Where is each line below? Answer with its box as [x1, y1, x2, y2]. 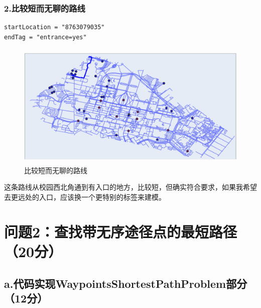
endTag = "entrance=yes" [4, 33, 87, 41]
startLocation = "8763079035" [4, 24, 105, 31]
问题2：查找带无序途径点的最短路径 [4, 221, 237, 242]
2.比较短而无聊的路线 [4, 2, 85, 14]
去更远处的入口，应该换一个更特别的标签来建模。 [4, 191, 166, 202]
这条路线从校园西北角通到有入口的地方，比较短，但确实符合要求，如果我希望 [4, 182, 257, 192]
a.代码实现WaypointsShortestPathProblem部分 [4, 275, 247, 291]
